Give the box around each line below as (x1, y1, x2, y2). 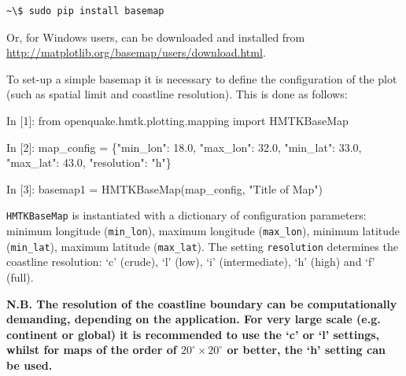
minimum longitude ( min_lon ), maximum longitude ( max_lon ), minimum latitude (6, 223, 400, 238)
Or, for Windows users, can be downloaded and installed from (6, 28, 305, 45)
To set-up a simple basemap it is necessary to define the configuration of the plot (6, 70, 397, 87)
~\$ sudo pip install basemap (6, 6, 164, 17)
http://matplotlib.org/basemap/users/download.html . (6, 44, 266, 61)
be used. (6, 356, 53, 373)
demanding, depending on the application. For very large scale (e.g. (6, 311, 381, 327)
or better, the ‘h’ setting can (227, 341, 386, 358)
